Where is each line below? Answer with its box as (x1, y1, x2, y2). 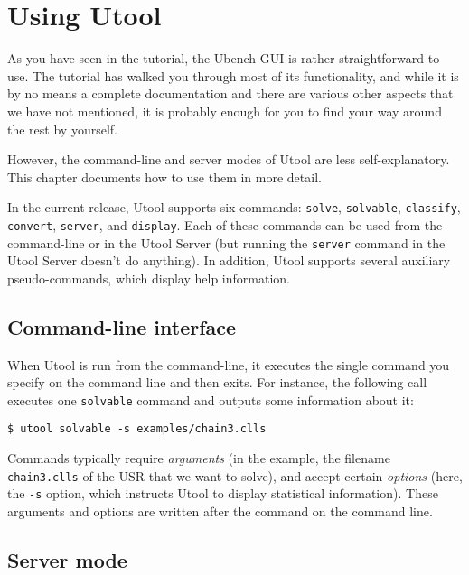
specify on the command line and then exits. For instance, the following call (7, 373, 427, 392)
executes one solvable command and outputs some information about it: (7, 390, 414, 409)
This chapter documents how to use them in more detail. (7, 167, 322, 186)
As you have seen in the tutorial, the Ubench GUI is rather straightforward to (7, 49, 440, 68)
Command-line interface (7, 312, 237, 340)
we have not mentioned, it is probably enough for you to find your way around (7, 101, 442, 120)
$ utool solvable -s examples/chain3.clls (7, 422, 267, 436)
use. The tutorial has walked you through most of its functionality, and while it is (7, 66, 459, 85)
